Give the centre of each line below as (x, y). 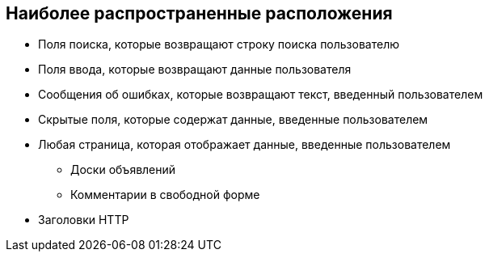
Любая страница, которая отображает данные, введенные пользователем (244, 145)
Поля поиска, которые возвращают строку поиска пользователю (219, 44)
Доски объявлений (123, 170)
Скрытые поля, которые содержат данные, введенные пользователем (233, 120)
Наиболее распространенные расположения (199, 13)
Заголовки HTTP (84, 220)
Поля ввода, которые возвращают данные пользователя (195, 70)
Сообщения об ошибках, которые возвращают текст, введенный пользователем (261, 95)
